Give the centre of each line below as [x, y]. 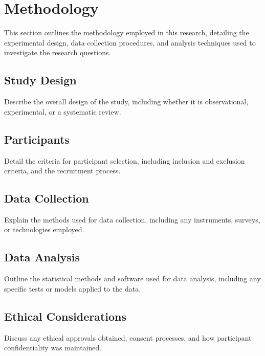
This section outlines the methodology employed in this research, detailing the [127, 32]
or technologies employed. [44, 229]
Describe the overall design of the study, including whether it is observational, [126, 102]
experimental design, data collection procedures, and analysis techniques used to [130, 42]
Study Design [40, 80]
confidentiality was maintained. [53, 348]
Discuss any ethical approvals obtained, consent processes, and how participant [128, 337]
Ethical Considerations [65, 316]
